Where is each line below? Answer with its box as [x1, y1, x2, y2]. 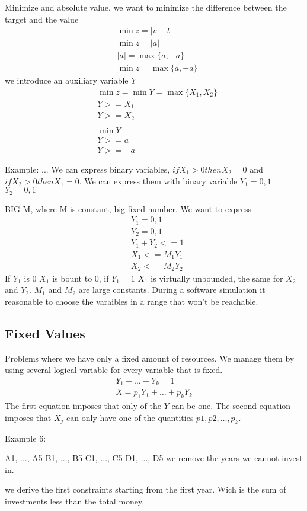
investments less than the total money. [5, 494, 145, 507]
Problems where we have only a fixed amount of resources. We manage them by [5, 352, 295, 364]
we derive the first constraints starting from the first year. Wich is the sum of [5, 483, 286, 496]
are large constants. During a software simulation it [78, 283, 266, 296]
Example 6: [5, 432, 46, 444]
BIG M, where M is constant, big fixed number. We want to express [5, 202, 252, 215]
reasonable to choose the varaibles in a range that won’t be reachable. [5, 295, 258, 307]
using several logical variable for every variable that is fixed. [5, 363, 223, 376]
